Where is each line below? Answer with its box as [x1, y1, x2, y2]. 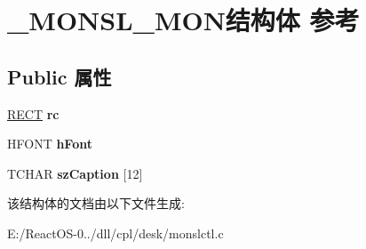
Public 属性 [7, 62, 112, 90]
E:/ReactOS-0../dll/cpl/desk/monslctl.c [7, 223, 224, 242]
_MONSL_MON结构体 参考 [7, 2, 360, 38]
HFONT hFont [7, 134, 92, 153]
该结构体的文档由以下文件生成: [7, 194, 185, 213]
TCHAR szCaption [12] [7, 164, 143, 182]
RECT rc [7, 104, 60, 123]
